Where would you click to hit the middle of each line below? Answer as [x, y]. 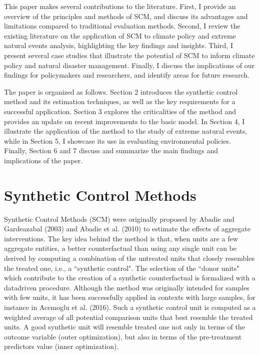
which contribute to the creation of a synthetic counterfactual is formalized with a [130, 278]
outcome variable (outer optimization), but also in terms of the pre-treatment [123, 336]
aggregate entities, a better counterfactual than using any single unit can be [120, 248]
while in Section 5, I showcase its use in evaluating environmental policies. [117, 140]
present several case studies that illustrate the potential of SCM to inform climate [129, 55]
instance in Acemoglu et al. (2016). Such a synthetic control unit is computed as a [130, 307]
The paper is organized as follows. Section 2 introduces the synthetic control [121, 91]
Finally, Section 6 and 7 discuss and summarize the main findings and [111, 150]
